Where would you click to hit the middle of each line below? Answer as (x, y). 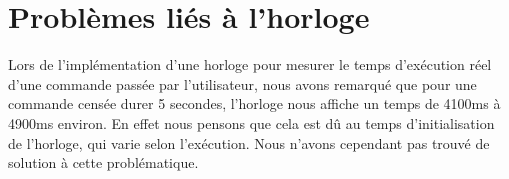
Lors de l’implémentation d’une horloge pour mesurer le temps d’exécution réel (250, 64)
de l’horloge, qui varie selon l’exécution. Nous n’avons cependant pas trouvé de (249, 142)
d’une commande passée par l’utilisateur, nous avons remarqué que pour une (242, 83)
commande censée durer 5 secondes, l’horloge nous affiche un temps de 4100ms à (254, 103)
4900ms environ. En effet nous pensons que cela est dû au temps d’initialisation (251, 122)
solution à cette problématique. (103, 162)
